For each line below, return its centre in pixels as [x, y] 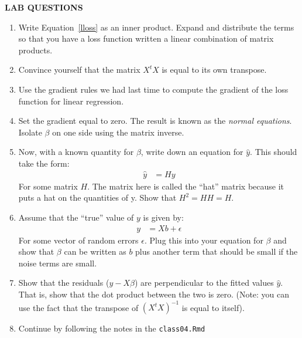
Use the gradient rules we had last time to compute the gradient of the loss [153, 89]
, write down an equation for [192, 152]
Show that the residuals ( [64, 283]
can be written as [95, 251]
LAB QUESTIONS [44, 7]
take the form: [44, 163]
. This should [274, 152]
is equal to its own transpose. [214, 70]
